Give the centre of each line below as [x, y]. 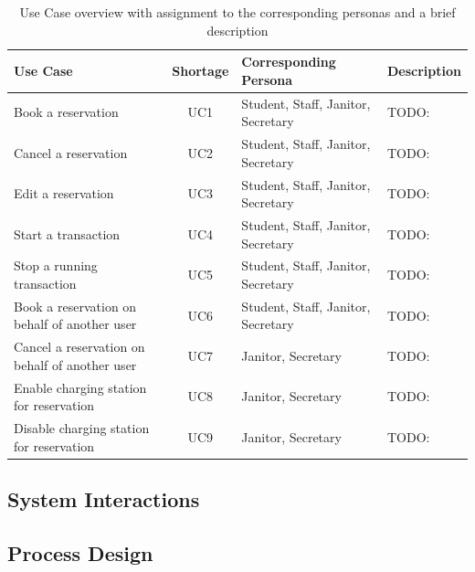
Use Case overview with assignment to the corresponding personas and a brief [237, 12]
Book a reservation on [75, 306]
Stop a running [56, 265]
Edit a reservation [64, 193]
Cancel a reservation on [79, 347]
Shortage [201, 70]
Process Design [80, 552]
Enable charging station [80, 387]
